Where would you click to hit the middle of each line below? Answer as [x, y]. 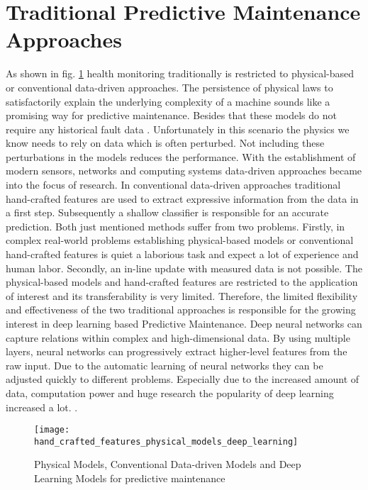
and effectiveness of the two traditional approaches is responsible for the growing [181, 310]
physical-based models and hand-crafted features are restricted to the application [182, 282]
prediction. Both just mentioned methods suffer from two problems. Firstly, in [175, 226]
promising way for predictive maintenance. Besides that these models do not [171, 115]
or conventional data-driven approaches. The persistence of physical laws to [169, 87]
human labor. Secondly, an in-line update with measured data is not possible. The [184, 268]
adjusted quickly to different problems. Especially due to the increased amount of [183, 379]
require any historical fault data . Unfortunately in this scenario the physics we [178, 129]
